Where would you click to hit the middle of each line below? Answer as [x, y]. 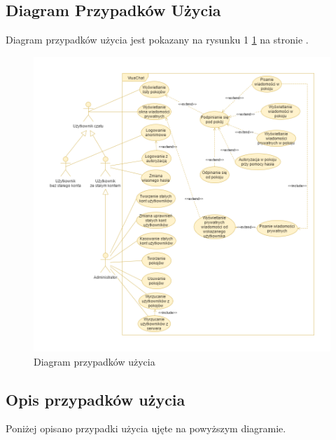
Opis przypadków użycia [96, 399]
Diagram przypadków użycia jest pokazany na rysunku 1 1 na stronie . [157, 40]
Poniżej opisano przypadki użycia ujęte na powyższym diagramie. [146, 428]
